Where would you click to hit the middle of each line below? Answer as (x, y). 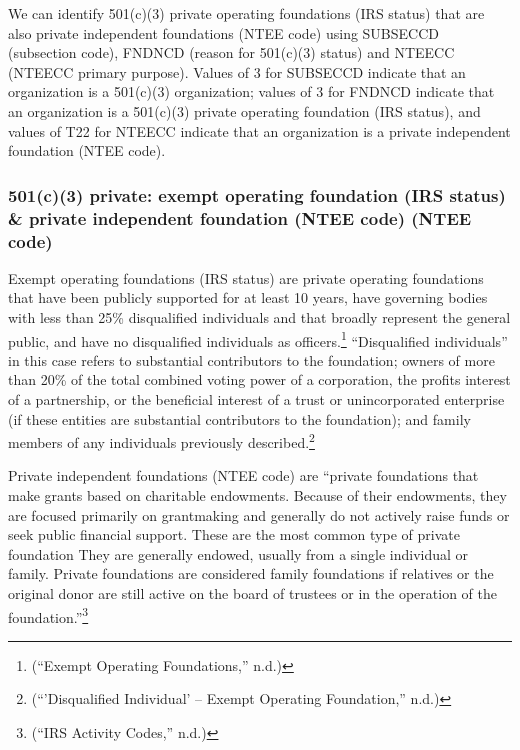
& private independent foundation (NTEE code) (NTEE (240, 217)
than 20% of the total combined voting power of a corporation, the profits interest (259, 379)
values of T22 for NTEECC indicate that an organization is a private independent (259, 130)
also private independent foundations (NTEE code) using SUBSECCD (224, 32)
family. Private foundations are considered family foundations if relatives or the (251, 573)
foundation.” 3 (48, 615)
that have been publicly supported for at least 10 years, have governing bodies (248, 297)
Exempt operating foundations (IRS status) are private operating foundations (246, 277)
